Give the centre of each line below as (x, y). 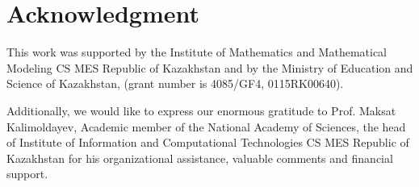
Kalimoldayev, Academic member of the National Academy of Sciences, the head (206, 126)
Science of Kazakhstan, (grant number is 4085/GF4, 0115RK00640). (175, 83)
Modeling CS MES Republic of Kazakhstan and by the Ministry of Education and (210, 67)
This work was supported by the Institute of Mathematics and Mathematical (197, 52)
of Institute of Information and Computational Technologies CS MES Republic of (208, 142)
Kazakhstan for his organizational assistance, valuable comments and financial (200, 158)
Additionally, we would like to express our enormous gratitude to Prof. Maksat (201, 110)
